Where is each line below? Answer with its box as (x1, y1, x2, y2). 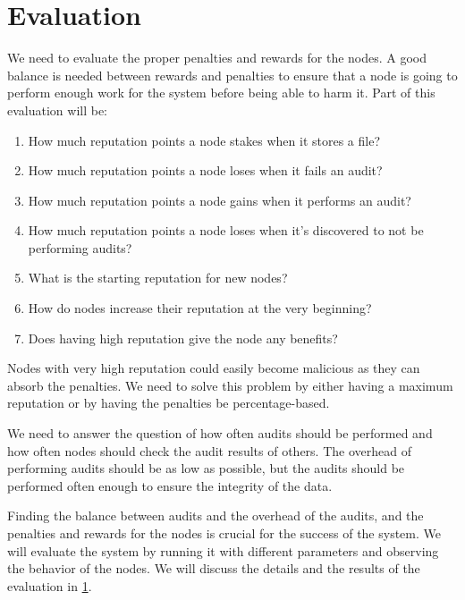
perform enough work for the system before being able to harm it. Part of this (7, 83, 435, 102)
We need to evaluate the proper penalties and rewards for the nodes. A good (7, 48, 427, 67)
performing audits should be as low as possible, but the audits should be (7, 459, 405, 477)
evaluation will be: (7, 100, 108, 119)
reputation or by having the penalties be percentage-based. (7, 393, 330, 412)
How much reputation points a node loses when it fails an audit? (28, 161, 383, 180)
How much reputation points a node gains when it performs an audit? (28, 190, 411, 209)
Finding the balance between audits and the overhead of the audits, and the (7, 506, 424, 525)
